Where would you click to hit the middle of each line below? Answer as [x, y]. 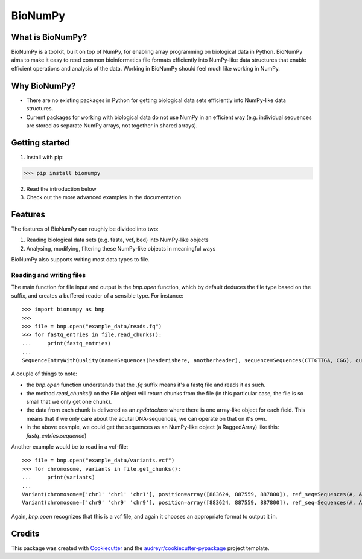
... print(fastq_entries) [67, 343]
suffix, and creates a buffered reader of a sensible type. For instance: [97, 295]
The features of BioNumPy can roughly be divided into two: [85, 229]
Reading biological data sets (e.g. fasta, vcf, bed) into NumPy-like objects [117, 240]
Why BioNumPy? [43, 85]
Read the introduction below [61, 189]
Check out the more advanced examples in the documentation [104, 197]
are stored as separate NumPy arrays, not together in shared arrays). [112, 125]
